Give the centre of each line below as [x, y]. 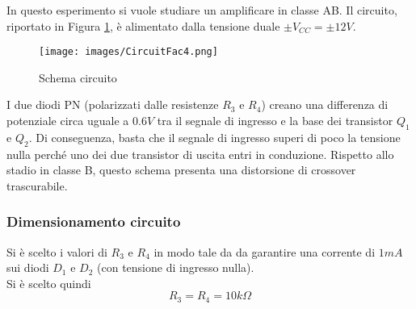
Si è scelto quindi [49, 283]
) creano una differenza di [325, 104]
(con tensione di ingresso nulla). [176, 267]
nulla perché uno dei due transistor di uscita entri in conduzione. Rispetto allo [200, 154]
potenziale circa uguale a [68, 121]
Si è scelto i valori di [57, 251]
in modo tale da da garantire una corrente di [265, 251]
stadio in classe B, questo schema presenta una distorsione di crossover [181, 170]
